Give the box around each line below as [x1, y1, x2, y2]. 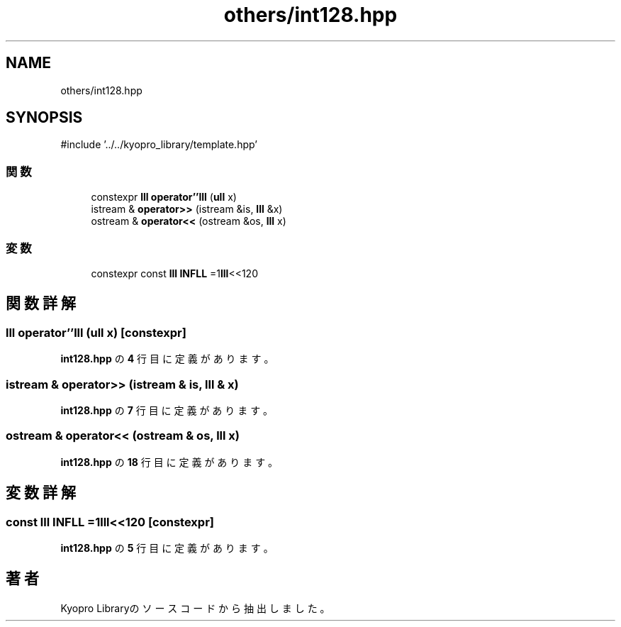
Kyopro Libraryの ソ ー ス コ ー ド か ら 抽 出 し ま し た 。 [60, 601, 330, 614]
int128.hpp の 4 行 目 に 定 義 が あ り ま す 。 [60, 353, 274, 365]
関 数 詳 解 [6, 294, 76, 313]
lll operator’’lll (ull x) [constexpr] [6, 325, 186, 340]
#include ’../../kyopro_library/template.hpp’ [60, 138, 257, 151]
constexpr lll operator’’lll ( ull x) [91, 191, 237, 204]
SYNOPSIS [6, 109, 83, 127]
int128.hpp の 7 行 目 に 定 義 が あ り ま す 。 [60, 404, 274, 416]
